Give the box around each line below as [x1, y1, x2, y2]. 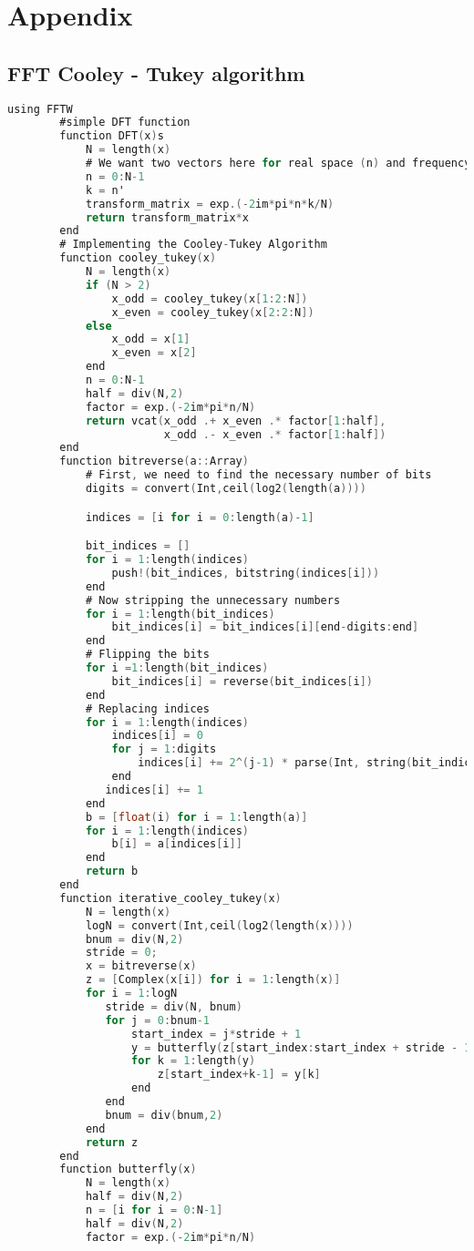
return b [85, 865, 139, 878]
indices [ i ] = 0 [111, 729, 203, 743]
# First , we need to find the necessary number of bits [85, 468, 432, 482]
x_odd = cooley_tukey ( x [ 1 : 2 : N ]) [111, 292, 308, 305]
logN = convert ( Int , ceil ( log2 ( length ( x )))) [85, 918, 354, 932]
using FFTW [7, 102, 73, 116]
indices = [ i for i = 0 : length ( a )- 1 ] [85, 510, 314, 524]
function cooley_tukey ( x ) [59, 251, 217, 265]
